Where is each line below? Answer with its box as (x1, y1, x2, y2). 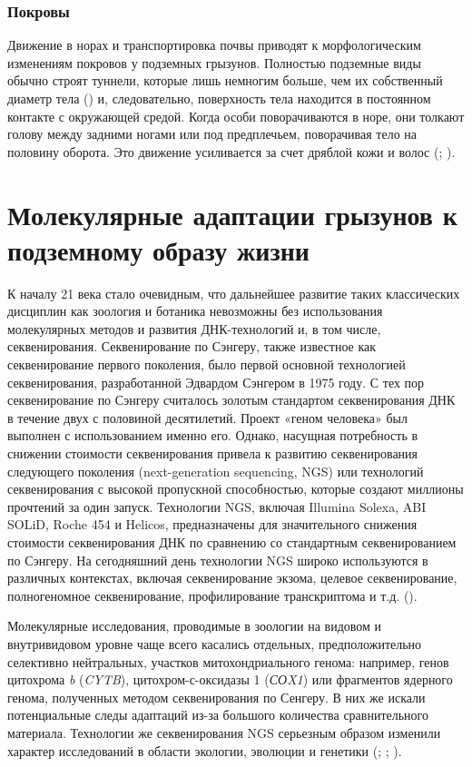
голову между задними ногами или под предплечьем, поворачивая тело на (7, 124, 418, 143)
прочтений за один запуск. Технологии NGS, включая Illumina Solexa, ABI (7, 497, 427, 516)
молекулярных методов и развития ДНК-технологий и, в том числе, (7, 319, 381, 338)
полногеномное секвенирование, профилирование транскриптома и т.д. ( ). (7, 585, 418, 605)
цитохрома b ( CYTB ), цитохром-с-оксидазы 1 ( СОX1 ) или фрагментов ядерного (7, 670, 453, 689)
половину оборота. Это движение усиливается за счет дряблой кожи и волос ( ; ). (7, 142, 456, 161)
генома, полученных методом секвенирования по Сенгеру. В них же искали (7, 687, 426, 706)
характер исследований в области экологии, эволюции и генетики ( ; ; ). (7, 741, 402, 760)
